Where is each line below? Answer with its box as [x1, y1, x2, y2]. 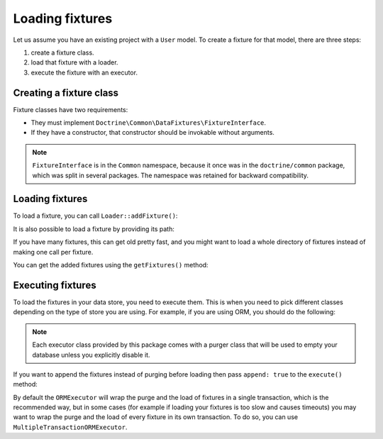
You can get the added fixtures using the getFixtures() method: [13, 261, 209, 269]
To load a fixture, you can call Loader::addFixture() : [13, 211, 178, 220]
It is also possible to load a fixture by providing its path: [13, 224, 175, 233]
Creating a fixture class [13, 87, 119, 99]
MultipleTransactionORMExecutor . [13, 423, 128, 431]
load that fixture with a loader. [30, 58, 118, 67]
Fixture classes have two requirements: [13, 105, 128, 113]
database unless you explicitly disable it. [32, 350, 150, 359]
